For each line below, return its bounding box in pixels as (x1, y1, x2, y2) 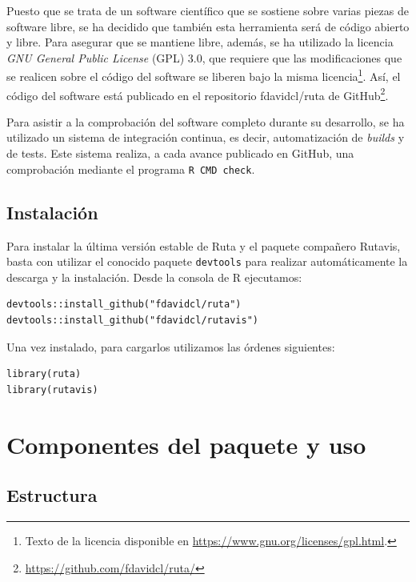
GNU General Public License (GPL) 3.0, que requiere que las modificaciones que (6, 49, 402, 66)
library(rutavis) (6, 383, 98, 395)
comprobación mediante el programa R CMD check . (6, 160, 255, 177)
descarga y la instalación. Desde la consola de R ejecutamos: (6, 268, 302, 285)
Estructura (6, 483, 98, 508)
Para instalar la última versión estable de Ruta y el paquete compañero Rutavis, (6, 237, 401, 254)
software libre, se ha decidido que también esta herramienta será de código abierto (6, 18, 410, 34)
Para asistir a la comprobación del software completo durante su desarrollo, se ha (6, 113, 405, 130)
